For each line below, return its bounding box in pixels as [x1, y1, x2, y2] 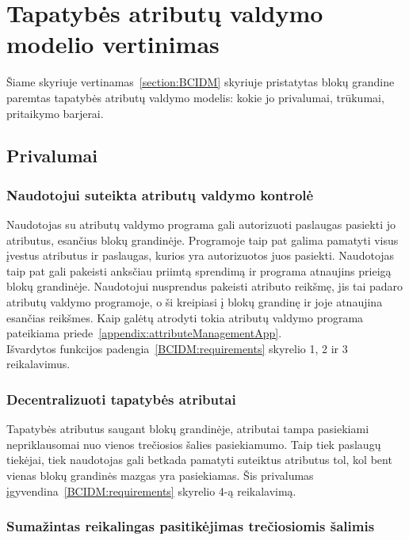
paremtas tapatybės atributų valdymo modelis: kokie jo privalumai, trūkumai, [6, 89, 384, 105]
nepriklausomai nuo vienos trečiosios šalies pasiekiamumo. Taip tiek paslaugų [6, 435, 381, 452]
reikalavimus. [6, 356, 71, 372]
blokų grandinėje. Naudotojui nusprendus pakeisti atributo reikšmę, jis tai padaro [6, 278, 403, 295]
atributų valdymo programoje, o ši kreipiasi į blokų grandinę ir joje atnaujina [6, 294, 383, 310]
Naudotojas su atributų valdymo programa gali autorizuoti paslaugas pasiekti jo [6, 216, 396, 233]
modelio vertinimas [6, 28, 220, 60]
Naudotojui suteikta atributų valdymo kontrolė [6, 184, 314, 204]
